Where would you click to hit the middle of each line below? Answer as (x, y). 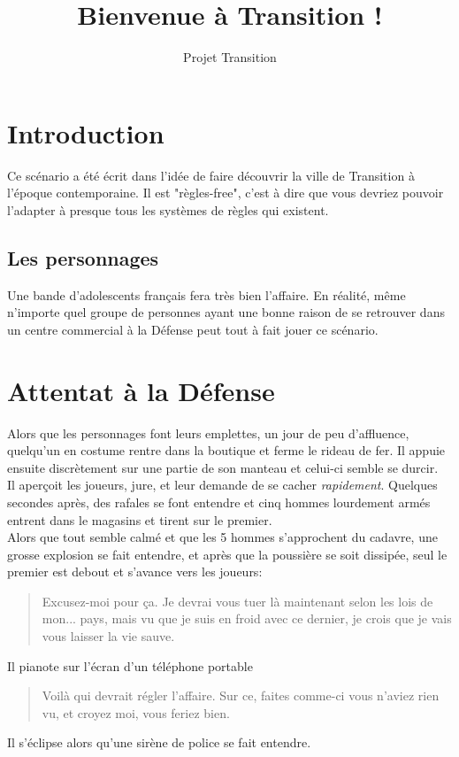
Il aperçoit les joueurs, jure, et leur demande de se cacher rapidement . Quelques (222, 485)
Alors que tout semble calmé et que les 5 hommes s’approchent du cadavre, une (222, 537)
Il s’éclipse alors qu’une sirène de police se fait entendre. (159, 742)
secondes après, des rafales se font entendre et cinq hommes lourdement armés (219, 502)
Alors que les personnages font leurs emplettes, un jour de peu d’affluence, (208, 433)
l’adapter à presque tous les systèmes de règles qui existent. (168, 209)
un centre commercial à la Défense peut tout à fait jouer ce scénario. (193, 329)
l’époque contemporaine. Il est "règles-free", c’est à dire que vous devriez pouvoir (226, 193)
